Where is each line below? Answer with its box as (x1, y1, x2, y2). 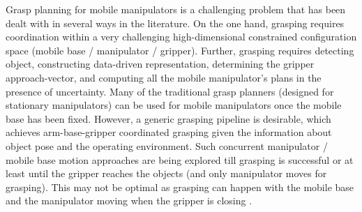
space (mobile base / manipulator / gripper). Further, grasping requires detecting (6, 43, 354, 57)
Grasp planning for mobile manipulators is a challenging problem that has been (6, 2, 346, 16)
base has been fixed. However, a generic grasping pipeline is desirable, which (6, 111, 331, 126)
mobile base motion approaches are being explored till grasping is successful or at (6, 152, 354, 167)
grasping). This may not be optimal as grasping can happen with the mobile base (6, 179, 354, 194)
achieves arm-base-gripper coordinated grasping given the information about (6, 125, 332, 139)
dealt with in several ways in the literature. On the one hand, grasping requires (6, 15, 345, 30)
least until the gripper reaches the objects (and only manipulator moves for (6, 166, 327, 181)
